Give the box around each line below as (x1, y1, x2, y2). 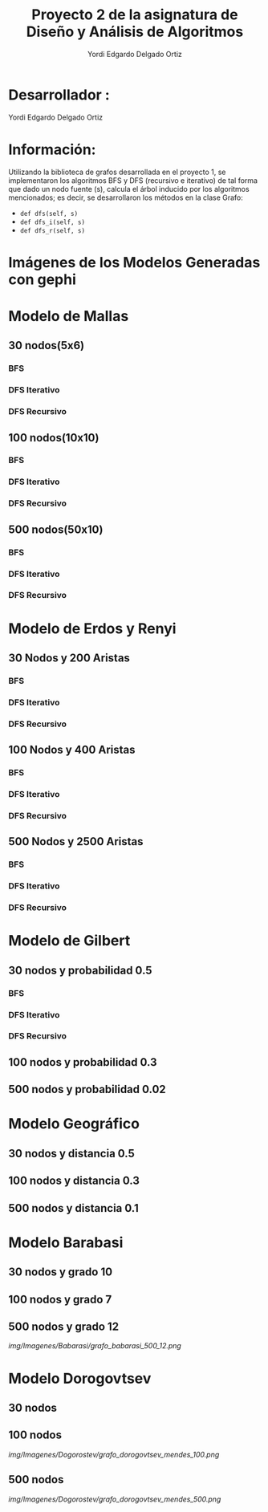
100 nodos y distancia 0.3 (8, 1174, 140, 1188)
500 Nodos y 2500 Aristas (8, 835, 144, 848)
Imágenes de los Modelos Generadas (8, 253, 261, 271)
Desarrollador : (8, 86, 110, 104)
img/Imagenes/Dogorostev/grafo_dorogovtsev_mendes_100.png (8, 1449, 220, 1459)
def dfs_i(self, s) (19, 218, 86, 226)
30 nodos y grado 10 (8, 1266, 113, 1279)
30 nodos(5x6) (8, 339, 85, 352)
